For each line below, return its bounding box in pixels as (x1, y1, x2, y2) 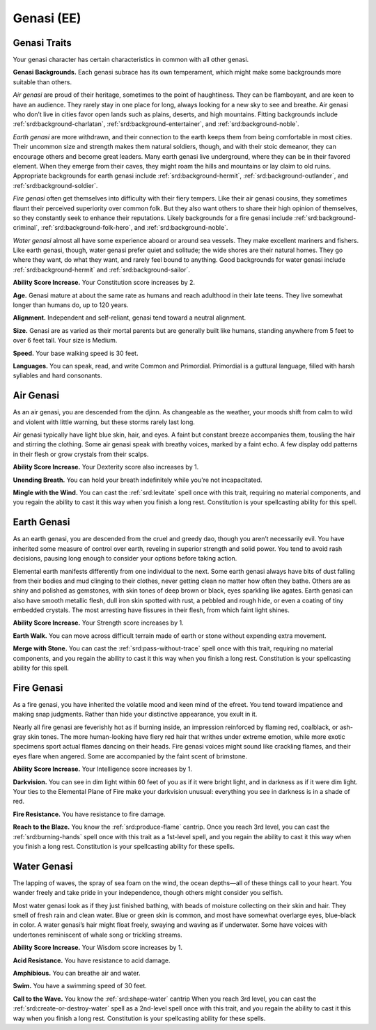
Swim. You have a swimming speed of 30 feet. (13, 982, 148, 990)
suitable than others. (13, 77, 72, 86)
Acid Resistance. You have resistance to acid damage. (13, 956, 171, 965)
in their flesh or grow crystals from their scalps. (13, 450, 149, 458)
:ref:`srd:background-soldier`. (13, 181, 98, 189)
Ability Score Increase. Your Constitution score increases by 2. (13, 279, 195, 287)
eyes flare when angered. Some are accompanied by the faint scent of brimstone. (13, 752, 247, 760)
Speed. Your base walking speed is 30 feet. (13, 349, 139, 357)
